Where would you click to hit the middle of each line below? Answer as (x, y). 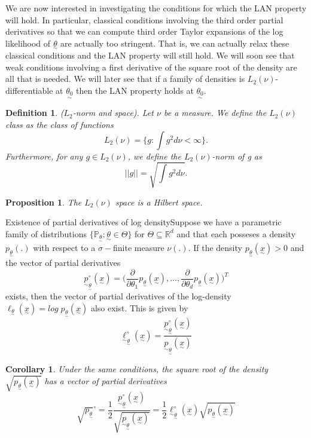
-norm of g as (237, 156)
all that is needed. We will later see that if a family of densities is (125, 79)
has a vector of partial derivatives (106, 381)
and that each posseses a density (236, 233)
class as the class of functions (60, 125)
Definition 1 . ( (35, 113)
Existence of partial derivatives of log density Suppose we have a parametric (144, 222)
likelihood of (28, 43)
